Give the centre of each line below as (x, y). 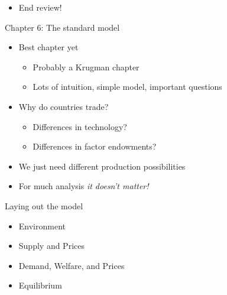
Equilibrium (40, 285)
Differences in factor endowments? (95, 146)
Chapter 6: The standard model (62, 27)
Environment (42, 226)
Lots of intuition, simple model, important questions (127, 87)
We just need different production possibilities (102, 166)
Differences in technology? (80, 126)
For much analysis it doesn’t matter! (84, 186)
